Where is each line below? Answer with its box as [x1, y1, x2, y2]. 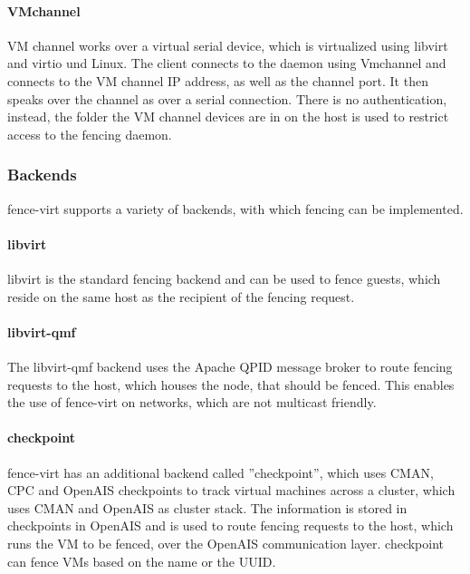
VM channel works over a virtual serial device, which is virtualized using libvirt [7, 35, 448, 54]
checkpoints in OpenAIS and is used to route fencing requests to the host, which [7, 516, 454, 535]
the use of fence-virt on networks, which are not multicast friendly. [7, 393, 377, 412]
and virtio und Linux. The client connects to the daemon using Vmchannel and [7, 54, 446, 73]
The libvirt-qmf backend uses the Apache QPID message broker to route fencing [7, 356, 453, 375]
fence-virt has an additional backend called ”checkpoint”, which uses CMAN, [7, 462, 434, 482]
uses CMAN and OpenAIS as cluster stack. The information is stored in [7, 498, 408, 517]
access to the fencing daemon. [7, 124, 172, 143]
